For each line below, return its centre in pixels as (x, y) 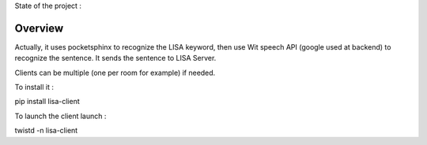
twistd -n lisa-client (46, 131)
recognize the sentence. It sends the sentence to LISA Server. (115, 58)
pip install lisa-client (47, 102)
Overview (39, 28)
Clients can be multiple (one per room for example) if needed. (115, 72)
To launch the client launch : (60, 116)
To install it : (34, 87)
